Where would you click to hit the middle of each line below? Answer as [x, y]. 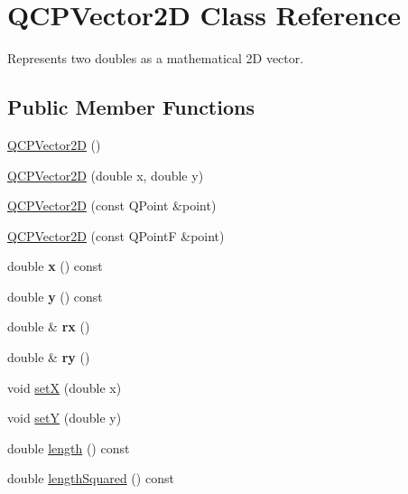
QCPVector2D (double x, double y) [106, 175]
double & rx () [49, 326]
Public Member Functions [131, 107]
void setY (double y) [65, 418]
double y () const [55, 296]
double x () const [55, 266]
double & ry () [49, 357]
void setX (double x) [65, 387]
